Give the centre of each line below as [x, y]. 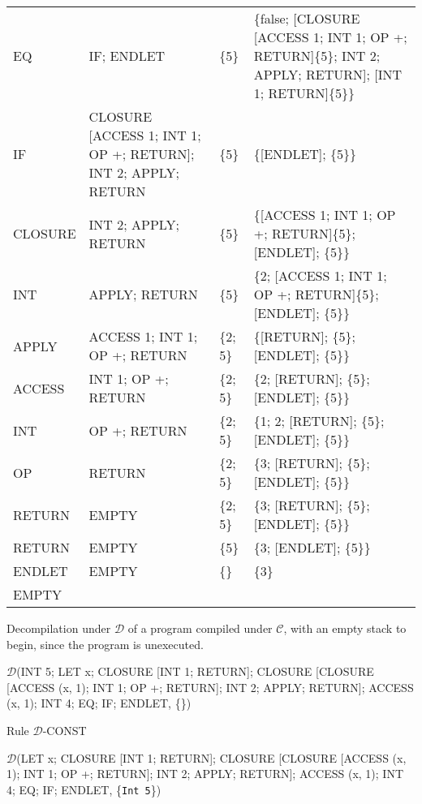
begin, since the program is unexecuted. [105, 644]
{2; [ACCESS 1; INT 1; [320, 275]
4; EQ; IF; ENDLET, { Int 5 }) [84, 789]
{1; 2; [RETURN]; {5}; [319, 421]
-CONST [65, 730]
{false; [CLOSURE [307, 18]
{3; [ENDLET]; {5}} [312, 547]
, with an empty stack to [345, 628]
